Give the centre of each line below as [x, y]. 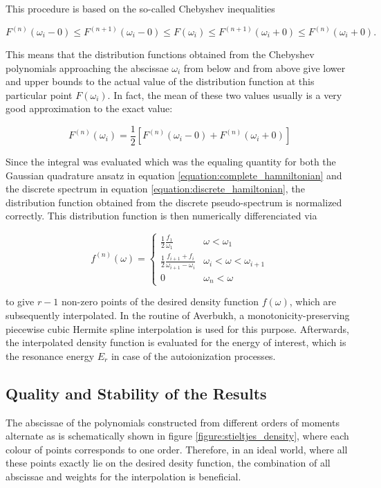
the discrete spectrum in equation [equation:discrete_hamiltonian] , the [155, 189]
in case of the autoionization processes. [193, 355]
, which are [313, 301]
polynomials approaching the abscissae [87, 67]
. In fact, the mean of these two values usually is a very [225, 94]
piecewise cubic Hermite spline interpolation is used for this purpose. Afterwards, [177, 328]
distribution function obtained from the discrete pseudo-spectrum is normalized [174, 202]
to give [20, 301]
